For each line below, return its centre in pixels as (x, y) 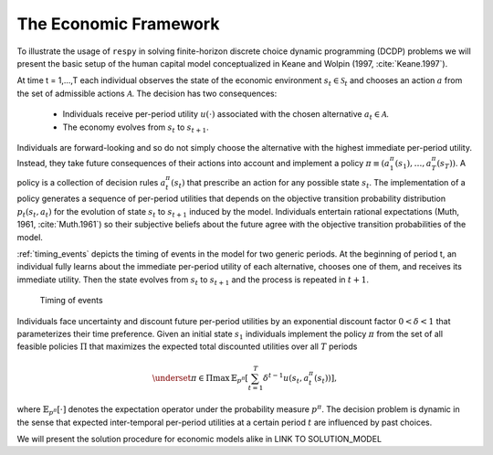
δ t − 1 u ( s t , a (286, 378)
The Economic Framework (118, 24)
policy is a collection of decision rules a (91, 182)
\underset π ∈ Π (183, 378)
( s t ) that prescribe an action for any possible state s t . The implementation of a (318, 183)
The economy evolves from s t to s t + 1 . (136, 128)
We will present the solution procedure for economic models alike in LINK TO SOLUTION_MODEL (199, 439)
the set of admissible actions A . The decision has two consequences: (147, 93)
